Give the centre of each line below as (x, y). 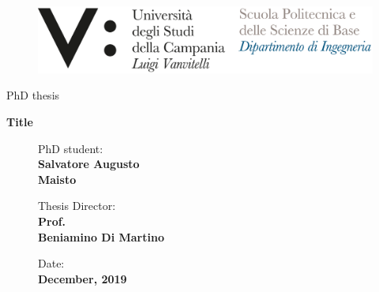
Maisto (57, 179)
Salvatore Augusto (89, 164)
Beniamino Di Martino (101, 236)
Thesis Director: (77, 206)
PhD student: (71, 148)
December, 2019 (83, 278)
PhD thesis (33, 95)
